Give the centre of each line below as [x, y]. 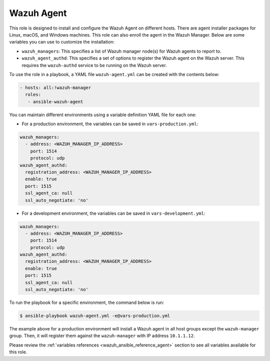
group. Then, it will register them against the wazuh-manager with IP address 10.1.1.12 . [102, 336]
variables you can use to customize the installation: [62, 42]
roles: [33, 95]
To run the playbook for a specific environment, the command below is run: [87, 302]
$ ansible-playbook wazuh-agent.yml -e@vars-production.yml [95, 316]
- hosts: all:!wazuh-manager [55, 87]
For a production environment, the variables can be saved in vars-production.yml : [110, 124]
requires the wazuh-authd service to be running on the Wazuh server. [94, 65]
